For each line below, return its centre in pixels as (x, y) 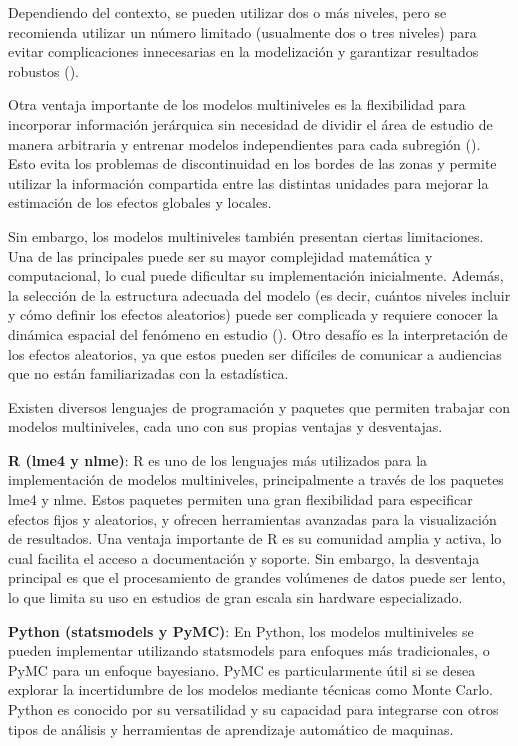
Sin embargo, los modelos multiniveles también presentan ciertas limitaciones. (246, 235)
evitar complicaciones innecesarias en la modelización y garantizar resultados (243, 51)
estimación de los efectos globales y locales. (140, 202)
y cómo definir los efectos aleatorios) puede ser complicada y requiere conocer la (253, 314)
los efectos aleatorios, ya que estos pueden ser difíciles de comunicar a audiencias (255, 353)
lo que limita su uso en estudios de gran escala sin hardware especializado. (235, 597)
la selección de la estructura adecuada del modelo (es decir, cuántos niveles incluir (259, 294)
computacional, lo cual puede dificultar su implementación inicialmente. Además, (256, 275)
